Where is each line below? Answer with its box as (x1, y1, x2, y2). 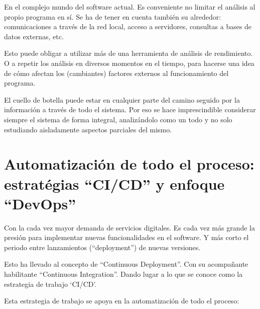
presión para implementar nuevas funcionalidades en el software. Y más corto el (4, 232, 249, 243)
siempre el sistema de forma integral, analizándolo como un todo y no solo (4, 114, 232, 124)
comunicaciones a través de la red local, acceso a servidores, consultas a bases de (4, 21, 252, 32)
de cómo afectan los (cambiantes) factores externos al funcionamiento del (4, 67, 229, 78)
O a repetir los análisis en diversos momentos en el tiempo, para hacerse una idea (4, 57, 254, 68)
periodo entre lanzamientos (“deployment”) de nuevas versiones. (4, 242, 201, 252)
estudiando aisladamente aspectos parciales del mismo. (4, 124, 172, 134)
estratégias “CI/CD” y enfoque (4, 173, 225, 194)
